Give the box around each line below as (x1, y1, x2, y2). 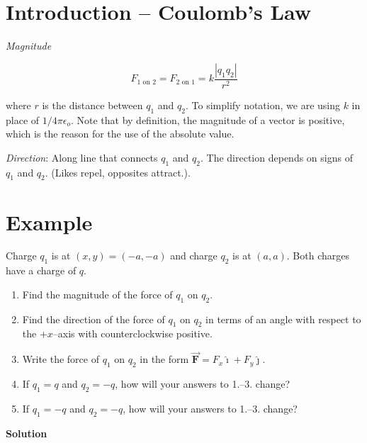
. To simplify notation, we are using (186, 97, 340, 112)
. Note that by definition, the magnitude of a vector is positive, (70, 112, 345, 127)
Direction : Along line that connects (6, 150, 158, 164)
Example (6, 207, 93, 236)
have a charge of (6, 263, 77, 278)
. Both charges (286, 248, 349, 263)
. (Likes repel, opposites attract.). (45, 164, 191, 179)
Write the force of (22, 352, 99, 366)
